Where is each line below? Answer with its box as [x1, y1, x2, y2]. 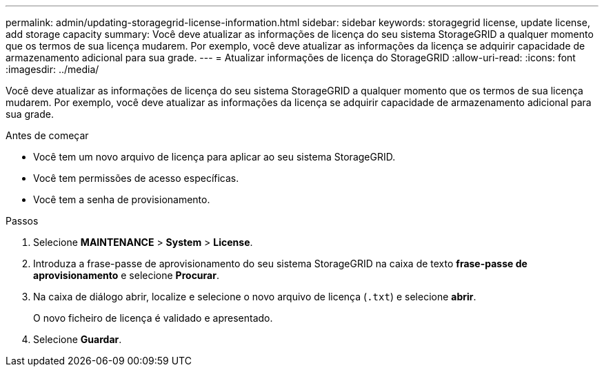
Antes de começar [6, 130, 89, 141]
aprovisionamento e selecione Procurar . [33, 269, 219, 281]
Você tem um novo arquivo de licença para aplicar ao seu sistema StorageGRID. [33, 151, 396, 163]
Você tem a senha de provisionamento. [33, 194, 210, 205]
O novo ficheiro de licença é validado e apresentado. [33, 312, 273, 324]
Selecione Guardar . [33, 333, 122, 345]
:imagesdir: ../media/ [6, 63, 99, 75]
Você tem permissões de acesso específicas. [33, 172, 239, 184]
